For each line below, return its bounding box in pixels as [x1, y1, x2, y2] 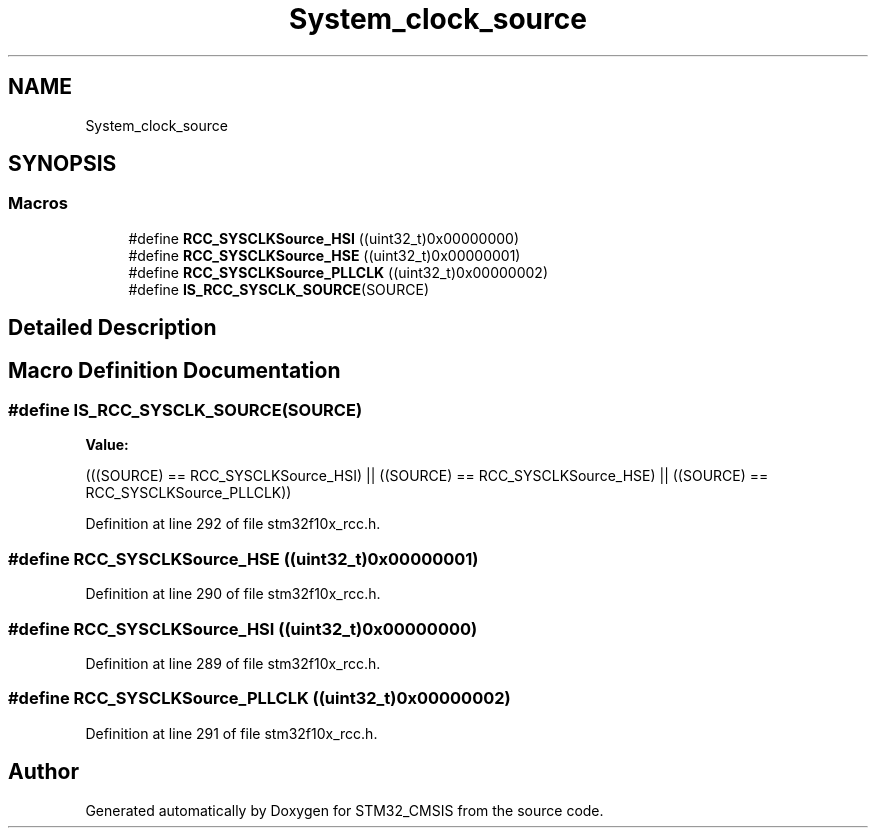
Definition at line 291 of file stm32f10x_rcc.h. [85, 724, 378, 742]
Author [8, 759, 79, 785]
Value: [85, 436, 129, 454]
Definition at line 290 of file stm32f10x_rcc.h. [85, 585, 381, 603]
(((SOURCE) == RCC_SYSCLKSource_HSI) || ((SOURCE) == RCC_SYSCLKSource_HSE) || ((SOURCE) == [85, 467, 769, 485]
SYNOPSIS [8, 151, 117, 177]
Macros [8, 193, 68, 214]
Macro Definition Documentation [8, 357, 341, 383]
